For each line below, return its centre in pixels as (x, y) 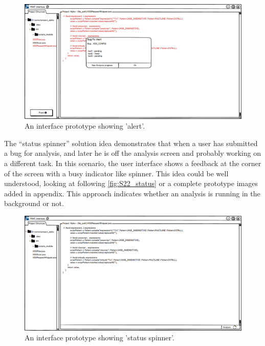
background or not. (34, 203)
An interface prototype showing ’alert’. (85, 126)
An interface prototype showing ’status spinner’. (100, 338)
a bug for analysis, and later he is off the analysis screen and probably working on (132, 153)
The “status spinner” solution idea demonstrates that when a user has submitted (131, 143)
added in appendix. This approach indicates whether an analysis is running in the (132, 193)
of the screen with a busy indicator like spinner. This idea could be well (116, 173)
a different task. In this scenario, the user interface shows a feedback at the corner (133, 163)
